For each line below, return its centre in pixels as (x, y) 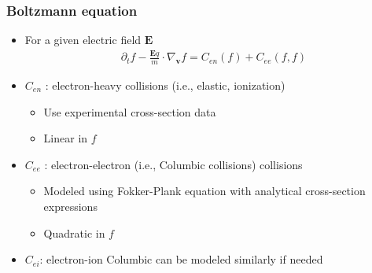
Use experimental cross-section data (130, 111)
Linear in (66, 138)
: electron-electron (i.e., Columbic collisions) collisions (173, 164)
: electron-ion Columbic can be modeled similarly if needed (181, 259)
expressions (70, 206)
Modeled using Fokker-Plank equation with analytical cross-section (204, 191)
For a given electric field (83, 40)
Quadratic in (74, 232)
